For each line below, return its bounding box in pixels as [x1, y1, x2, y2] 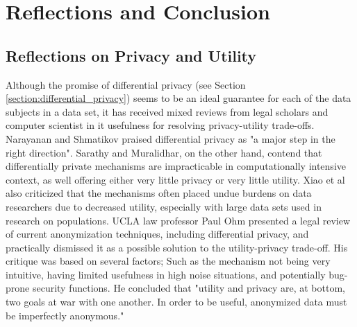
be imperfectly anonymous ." [6, 308, 124, 322]
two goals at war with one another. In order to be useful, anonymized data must [6, 294, 347, 309]
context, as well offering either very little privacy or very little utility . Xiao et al [6, 172, 345, 186]
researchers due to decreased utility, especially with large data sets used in [6, 199, 322, 213]
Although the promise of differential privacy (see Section [6, 77, 246, 91]
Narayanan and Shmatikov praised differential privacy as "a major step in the [6, 131, 335, 145]
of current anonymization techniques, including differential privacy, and [6, 227, 309, 241]
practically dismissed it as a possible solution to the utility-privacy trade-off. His [6, 240, 348, 254]
